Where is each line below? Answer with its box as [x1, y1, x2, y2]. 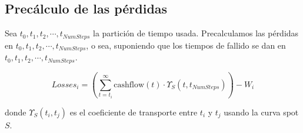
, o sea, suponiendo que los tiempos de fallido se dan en [86, 39, 286, 51]
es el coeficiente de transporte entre [69, 105, 198, 118]
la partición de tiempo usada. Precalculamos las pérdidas [93, 27, 299, 39]
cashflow [114, 80, 145, 89]
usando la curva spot [224, 105, 299, 118]
